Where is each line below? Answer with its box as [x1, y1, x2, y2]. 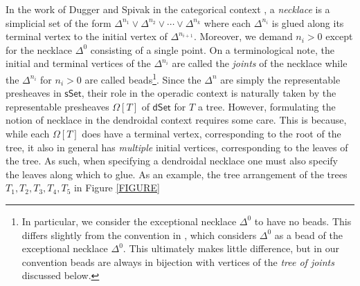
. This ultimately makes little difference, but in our [123, 241, 339, 256]
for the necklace [6, 42, 73, 57]
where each [204, 15, 251, 30]
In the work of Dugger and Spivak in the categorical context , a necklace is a [6, 2, 330, 16]
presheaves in [6, 86, 62, 100]
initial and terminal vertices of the [6, 56, 151, 70]
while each [6, 126, 50, 140]
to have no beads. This [254, 213, 352, 228]
